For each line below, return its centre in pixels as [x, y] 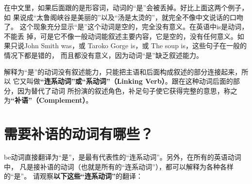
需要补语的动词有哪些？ [79, 134]
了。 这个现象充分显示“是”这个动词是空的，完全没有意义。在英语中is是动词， [126, 27]
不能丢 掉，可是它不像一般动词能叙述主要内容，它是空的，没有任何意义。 [121, 36]
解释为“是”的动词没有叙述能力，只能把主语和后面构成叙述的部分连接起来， [123, 71]
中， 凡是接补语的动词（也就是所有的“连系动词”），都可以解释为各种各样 [119, 166]
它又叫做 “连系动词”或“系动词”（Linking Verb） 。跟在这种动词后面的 [123, 81]
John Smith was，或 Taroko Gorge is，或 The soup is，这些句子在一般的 [135, 46]
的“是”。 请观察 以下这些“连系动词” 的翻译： [73, 176]
